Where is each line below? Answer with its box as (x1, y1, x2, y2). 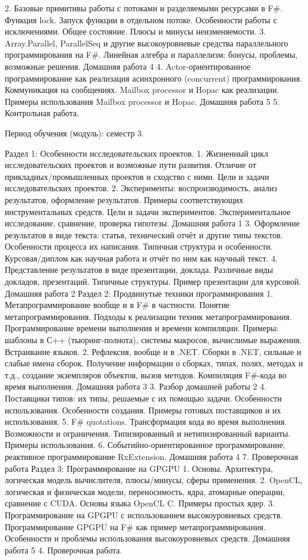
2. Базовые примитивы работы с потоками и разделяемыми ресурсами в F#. (5, 2, 283, 14)
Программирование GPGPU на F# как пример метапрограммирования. (5, 520, 266, 533)
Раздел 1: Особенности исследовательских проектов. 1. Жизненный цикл (5, 147, 269, 159)
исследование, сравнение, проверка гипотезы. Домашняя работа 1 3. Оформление (5, 217, 300, 229)
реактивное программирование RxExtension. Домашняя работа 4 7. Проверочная (5, 450, 298, 462)
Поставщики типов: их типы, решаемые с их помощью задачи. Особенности (5, 392, 282, 404)
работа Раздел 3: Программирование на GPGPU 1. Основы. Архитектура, (5, 462, 274, 474)
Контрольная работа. (5, 107, 79, 119)
